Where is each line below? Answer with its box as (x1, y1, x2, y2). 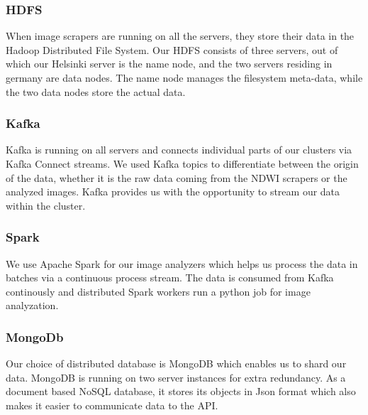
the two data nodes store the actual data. (6, 84, 186, 99)
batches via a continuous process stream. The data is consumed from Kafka (6, 270, 334, 285)
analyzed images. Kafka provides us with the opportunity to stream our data (6, 184, 340, 199)
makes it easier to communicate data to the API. (6, 397, 218, 412)
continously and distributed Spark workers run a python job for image (6, 284, 311, 298)
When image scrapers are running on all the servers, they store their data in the (6, 28, 355, 43)
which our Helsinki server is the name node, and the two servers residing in (6, 56, 333, 71)
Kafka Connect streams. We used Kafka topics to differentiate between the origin (6, 156, 359, 171)
